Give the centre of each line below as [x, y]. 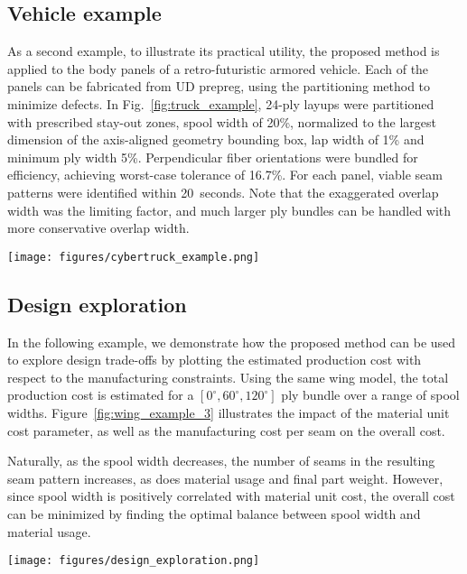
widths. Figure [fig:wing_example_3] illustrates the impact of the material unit [229, 412]
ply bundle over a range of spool [370, 395]
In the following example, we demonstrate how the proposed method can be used [232, 342]
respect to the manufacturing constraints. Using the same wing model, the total [228, 377]
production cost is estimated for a [101, 395]
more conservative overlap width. [98, 228]
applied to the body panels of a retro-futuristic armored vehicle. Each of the [218, 68]
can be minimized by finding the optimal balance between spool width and [214, 513]
